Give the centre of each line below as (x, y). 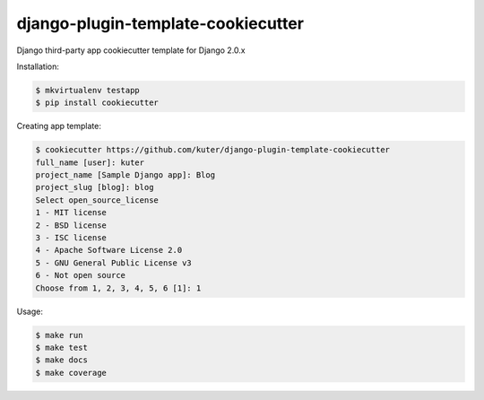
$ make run (59, 335)
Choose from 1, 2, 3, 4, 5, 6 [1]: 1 (118, 288)
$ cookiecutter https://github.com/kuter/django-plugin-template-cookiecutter (212, 150)
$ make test (62, 347)
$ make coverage (71, 373)
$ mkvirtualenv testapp (88, 90)
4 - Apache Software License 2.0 (109, 250)
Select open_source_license (97, 200)
